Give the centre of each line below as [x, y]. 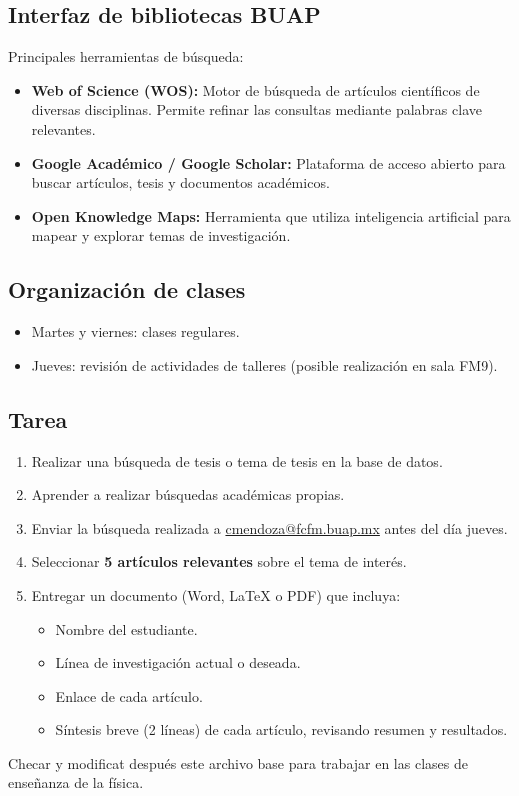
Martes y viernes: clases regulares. [135, 331]
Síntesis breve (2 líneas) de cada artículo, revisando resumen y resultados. [281, 729]
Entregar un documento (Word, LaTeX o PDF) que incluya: [216, 594]
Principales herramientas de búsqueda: [126, 56]
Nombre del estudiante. [126, 628]
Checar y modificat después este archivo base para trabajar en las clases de [238, 762]
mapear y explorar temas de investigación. [161, 235]
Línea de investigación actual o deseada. [178, 662]
